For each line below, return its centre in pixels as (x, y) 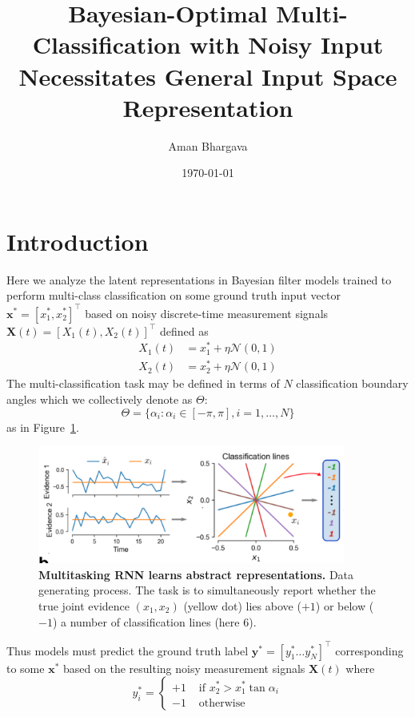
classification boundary (352, 383)
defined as (184, 330)
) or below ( (345, 605)
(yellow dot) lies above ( (242, 605)
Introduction (78, 241)
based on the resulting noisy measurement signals (184, 668)
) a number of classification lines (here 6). (154, 621)
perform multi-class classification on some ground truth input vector (174, 295)
